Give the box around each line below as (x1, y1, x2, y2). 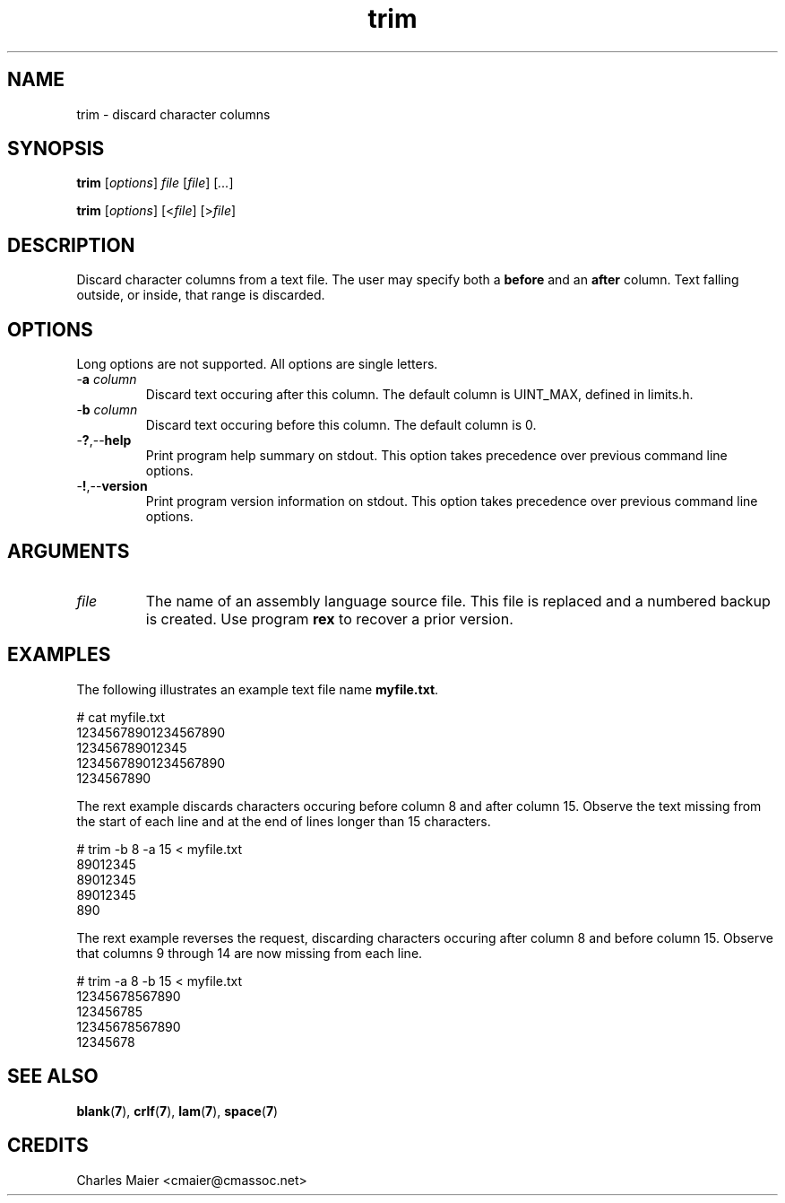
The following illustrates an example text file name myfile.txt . (76, 681, 439, 697)
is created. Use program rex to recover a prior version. (145, 609, 513, 628)
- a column (76, 371, 137, 388)
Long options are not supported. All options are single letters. (76, 356, 438, 372)
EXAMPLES (7, 643, 111, 667)
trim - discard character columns (76, 106, 271, 122)
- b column (76, 402, 138, 418)
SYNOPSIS (7, 137, 105, 161)
